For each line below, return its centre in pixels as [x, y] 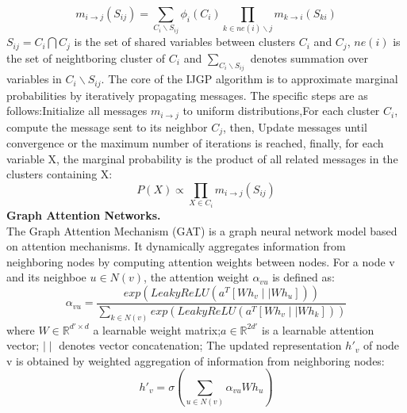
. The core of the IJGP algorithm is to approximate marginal [250, 79]
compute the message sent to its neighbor [107, 126]
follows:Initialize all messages [77, 111]
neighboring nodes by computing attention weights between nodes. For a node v [201, 261]
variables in [34, 79]
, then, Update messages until [295, 126]
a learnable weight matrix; [157, 329]
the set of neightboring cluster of [86, 57]
